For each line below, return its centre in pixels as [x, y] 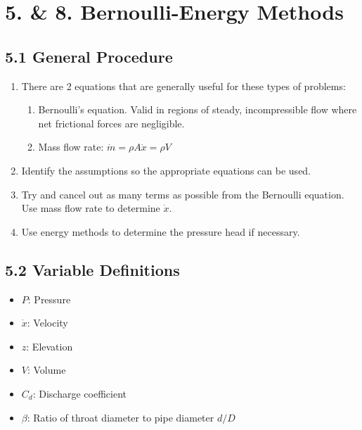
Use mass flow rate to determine [91, 208]
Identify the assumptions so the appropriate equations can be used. [166, 170]
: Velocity [47, 323]
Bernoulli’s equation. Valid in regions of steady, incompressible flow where [198, 109]
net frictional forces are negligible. [111, 123]
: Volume [46, 370]
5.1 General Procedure [89, 56]
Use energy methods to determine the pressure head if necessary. [161, 231]
